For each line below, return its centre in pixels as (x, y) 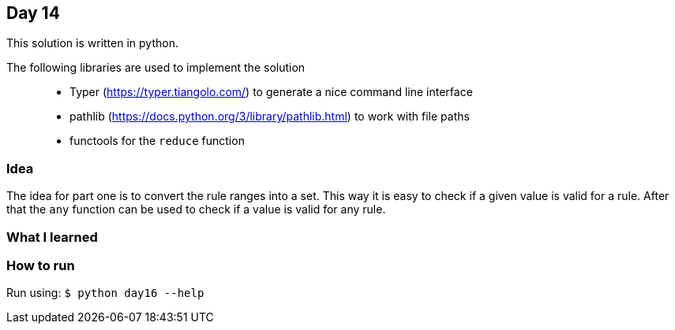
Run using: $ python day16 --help (105, 293)
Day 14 (33, 13)
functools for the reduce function (157, 141)
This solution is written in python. (92, 43)
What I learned (52, 237)
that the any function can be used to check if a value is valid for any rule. (196, 209)
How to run (41, 265)
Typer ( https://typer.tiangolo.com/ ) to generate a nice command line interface (271, 92)
